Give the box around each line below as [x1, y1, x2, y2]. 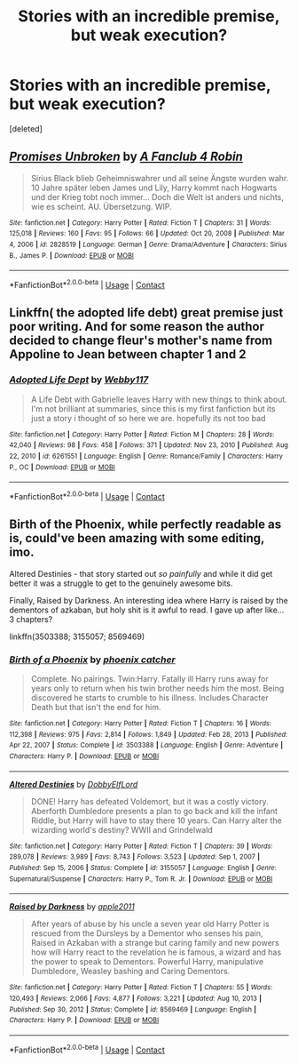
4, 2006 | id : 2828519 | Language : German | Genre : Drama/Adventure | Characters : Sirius [9, 240, 287, 250]
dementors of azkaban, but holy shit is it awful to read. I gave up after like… [9, 604, 285, 615]
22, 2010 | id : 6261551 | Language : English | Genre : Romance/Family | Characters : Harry [9, 452, 284, 461]
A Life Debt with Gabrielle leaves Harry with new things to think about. [30, 394, 288, 404]
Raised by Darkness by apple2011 [9, 901, 135, 912]
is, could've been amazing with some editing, [9, 531, 264, 546]
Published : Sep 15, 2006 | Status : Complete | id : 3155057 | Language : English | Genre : [9, 864, 277, 873]
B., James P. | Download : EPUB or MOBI [9, 251, 135, 260]
